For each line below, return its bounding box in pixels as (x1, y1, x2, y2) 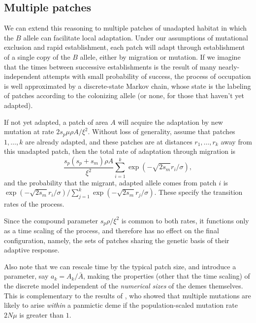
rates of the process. (4, 198, 64, 209)
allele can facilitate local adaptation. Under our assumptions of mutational (23, 32, 248, 42)
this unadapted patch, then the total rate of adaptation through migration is (4, 146, 236, 156)
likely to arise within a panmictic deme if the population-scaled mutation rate (4, 300, 238, 310)
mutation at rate (4, 126, 54, 137)
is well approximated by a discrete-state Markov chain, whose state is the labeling (4, 80, 251, 91)
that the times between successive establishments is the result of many (4, 61, 217, 72)
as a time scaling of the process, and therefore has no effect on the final (4, 225, 219, 235)
